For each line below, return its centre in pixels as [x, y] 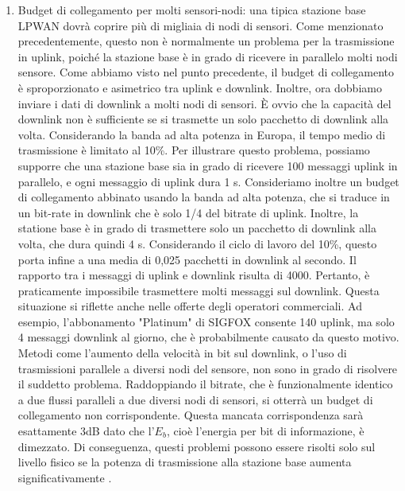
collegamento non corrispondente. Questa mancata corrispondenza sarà [191, 415]
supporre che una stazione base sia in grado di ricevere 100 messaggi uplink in [208, 165]
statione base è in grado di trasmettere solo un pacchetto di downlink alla [197, 228]
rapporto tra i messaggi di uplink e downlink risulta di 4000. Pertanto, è [194, 275]
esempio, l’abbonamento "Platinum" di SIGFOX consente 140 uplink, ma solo [206, 321]
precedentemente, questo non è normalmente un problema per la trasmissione [206, 41]
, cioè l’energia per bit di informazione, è [265, 431]
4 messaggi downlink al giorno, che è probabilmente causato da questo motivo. [208, 337]
